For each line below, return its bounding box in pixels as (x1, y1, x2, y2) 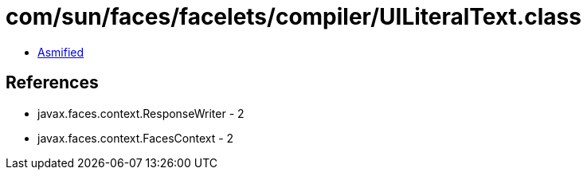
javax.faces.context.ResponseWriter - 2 (37, 106, 245, 120)
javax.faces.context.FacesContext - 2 (37, 131, 234, 145)
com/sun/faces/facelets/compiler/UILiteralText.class (6, 3, 581, 30)
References (6, 72, 99, 93)
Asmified (37, 45, 84, 59)
